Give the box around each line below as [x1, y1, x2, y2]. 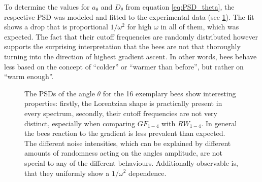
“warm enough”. [4, 71, 54, 82]
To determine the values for [4, 2, 90, 12]
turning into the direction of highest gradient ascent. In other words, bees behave [4, 51, 257, 61]
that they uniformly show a [24, 167, 110, 178]
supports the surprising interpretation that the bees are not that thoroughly [4, 41, 241, 52]
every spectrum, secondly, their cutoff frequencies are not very [24, 107, 218, 118]
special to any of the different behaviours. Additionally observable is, [24, 157, 238, 168]
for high [127, 21, 152, 32]
